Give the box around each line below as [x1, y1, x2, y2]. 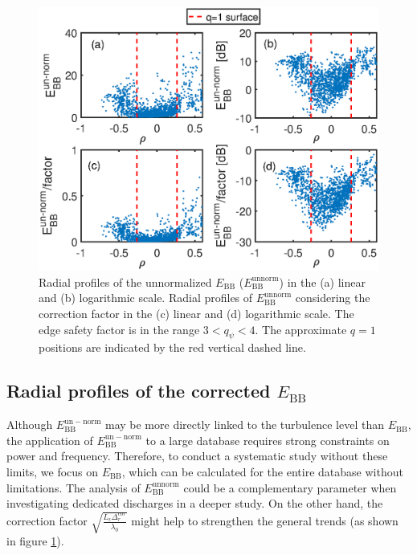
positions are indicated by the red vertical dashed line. [39, 339, 306, 356]
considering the [295, 289, 370, 306]
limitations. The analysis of [6, 479, 141, 496]
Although [6, 416, 53, 433]
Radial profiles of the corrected [6, 378, 271, 403]
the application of [6, 431, 93, 448]
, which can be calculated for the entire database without [121, 463, 403, 480]
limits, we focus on [6, 463, 99, 480]
